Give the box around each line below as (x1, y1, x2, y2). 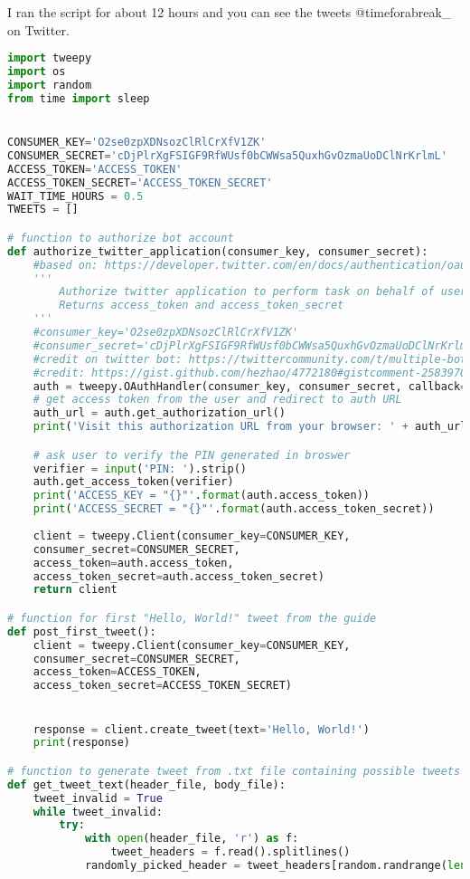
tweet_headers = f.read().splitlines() (110, 846, 351, 859)
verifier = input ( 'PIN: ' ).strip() (33, 462, 247, 475)
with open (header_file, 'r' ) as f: (84, 832, 299, 846)
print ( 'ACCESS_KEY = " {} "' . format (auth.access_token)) (33, 489, 370, 502)
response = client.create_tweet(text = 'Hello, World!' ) (33, 722, 370, 736)
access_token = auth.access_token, (33, 556, 234, 569)
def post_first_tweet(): (7, 625, 156, 638)
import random (7, 78, 92, 91)
